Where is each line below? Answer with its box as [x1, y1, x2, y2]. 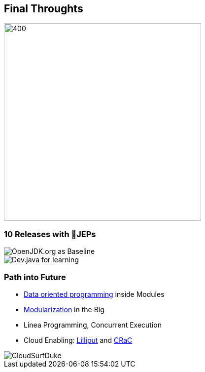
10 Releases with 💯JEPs [4, 229, 96, 239]
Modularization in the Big [24, 305, 104, 314]
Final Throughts [4, 2, 83, 15]
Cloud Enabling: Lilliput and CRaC [24, 335, 133, 344]
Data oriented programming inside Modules [24, 289, 165, 298]
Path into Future [4, 272, 66, 282]
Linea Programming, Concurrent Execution [24, 320, 162, 329]
